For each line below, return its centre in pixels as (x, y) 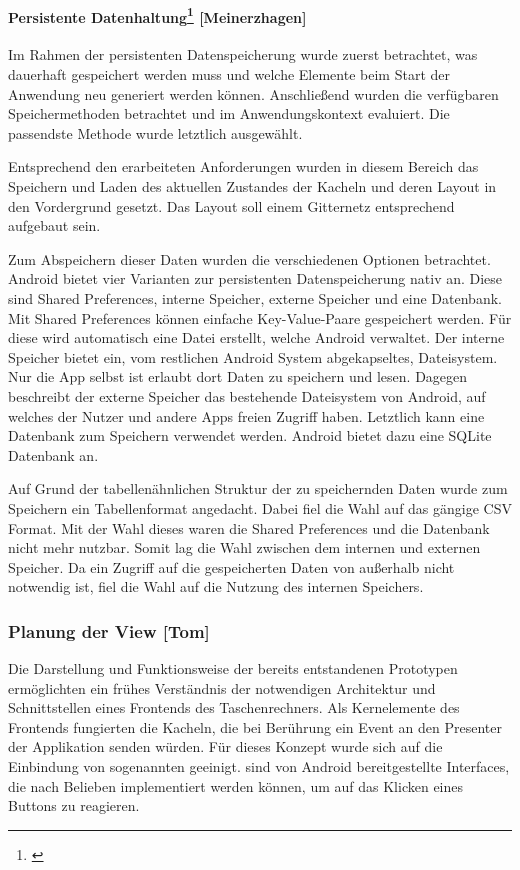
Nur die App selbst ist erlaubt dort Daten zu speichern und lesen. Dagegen (238, 376)
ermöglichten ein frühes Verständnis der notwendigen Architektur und (222, 687)
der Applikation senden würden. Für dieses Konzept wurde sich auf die (225, 746)
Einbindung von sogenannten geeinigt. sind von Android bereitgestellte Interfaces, (259, 766)
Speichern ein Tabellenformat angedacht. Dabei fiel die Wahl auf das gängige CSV (260, 507)
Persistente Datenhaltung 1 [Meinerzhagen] (157, 15)
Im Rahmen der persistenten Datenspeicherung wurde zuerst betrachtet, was (243, 54)
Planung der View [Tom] (109, 630)
